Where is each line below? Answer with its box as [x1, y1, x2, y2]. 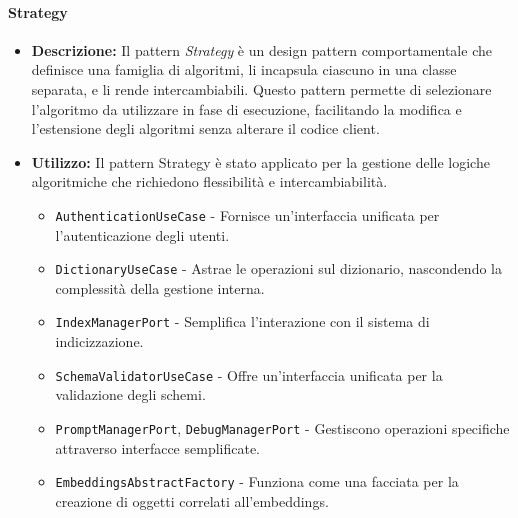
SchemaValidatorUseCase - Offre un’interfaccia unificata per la [55, 364, 443, 385]
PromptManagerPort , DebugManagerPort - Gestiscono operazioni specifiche [55, 417, 510, 438]
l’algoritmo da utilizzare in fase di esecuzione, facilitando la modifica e [31, 98, 462, 119]
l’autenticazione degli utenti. [55, 224, 230, 245]
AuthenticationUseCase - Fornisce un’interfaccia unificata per [55, 204, 440, 225]
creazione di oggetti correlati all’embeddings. [55, 490, 329, 511]
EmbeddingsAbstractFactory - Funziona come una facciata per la [55, 471, 459, 492]
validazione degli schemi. [55, 384, 206, 405]
